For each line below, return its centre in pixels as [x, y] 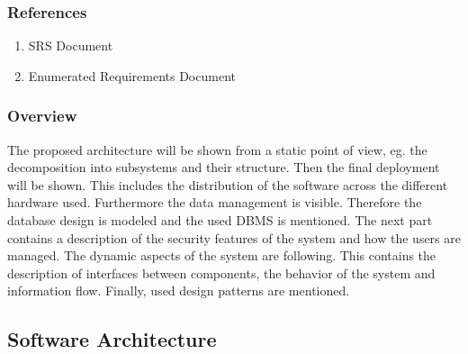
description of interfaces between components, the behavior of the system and [221, 272]
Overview [42, 116]
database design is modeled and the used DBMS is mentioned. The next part [220, 220]
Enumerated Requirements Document [132, 75]
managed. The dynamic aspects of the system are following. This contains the [222, 255]
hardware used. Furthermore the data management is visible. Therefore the [215, 202]
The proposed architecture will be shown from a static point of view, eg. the [217, 149]
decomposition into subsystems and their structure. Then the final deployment [224, 167]
